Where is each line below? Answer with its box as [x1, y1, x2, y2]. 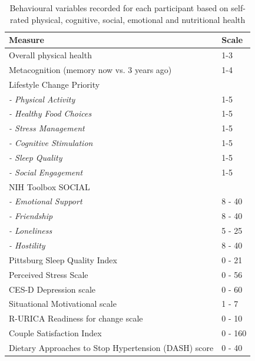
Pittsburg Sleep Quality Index [9, 253, 117, 266]
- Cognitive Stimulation [9, 137, 93, 149]
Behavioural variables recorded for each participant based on [9, 2, 228, 14]
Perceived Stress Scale [9, 268, 88, 280]
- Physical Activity [9, 92, 75, 105]
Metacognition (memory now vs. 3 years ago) [9, 63, 172, 75]
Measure [9, 34, 44, 46]
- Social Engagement [9, 165, 83, 178]
